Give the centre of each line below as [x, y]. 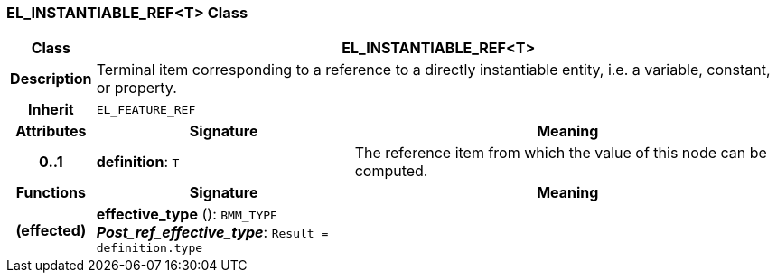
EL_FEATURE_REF [146, 109]
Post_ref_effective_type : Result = [212, 233]
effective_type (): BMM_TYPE [187, 215]
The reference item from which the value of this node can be [561, 153]
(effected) [51, 230]
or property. [136, 88]
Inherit [51, 110]
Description [51, 79]
